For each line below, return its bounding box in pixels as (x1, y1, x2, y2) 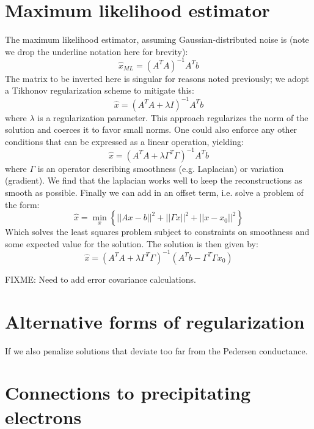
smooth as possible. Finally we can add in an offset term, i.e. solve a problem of (5, 185, 304, 198)
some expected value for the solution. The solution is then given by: (5, 237, 258, 250)
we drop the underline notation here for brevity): (5, 45, 188, 58)
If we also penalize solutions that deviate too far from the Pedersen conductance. (5, 344, 308, 357)
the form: (5, 198, 40, 211)
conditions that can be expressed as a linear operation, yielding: (5, 135, 244, 147)
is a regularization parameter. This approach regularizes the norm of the (37, 111, 309, 124)
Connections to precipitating (5, 380, 251, 405)
